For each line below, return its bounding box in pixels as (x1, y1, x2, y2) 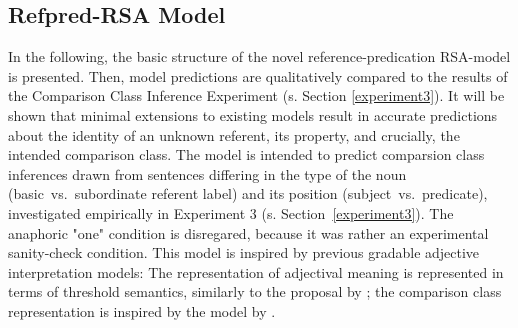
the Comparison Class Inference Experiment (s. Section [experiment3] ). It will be (8, 85, 505, 106)
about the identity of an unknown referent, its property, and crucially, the (8, 124, 460, 145)
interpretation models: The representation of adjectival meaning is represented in (8, 261, 504, 282)
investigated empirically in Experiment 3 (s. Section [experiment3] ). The (8, 202, 454, 223)
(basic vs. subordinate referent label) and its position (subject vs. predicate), (8, 183, 488, 204)
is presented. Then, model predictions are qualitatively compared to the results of (8, 65, 508, 86)
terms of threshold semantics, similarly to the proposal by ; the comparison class (8, 281, 502, 302)
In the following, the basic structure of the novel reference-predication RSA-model (8, 46, 511, 67)
